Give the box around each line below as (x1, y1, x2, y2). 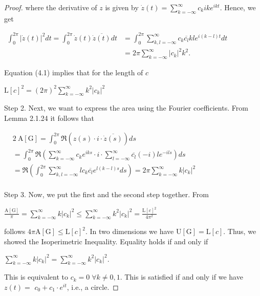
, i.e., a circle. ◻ (67, 281, 119, 292)
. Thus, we (223, 226, 256, 237)
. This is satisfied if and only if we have (120, 271, 243, 282)
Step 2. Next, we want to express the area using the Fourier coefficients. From (4, 102, 248, 113)
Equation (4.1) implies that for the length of (4, 67, 143, 78)
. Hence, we (220, 2, 256, 12)
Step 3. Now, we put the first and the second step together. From (4, 189, 209, 200)
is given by (105, 2, 139, 12)
